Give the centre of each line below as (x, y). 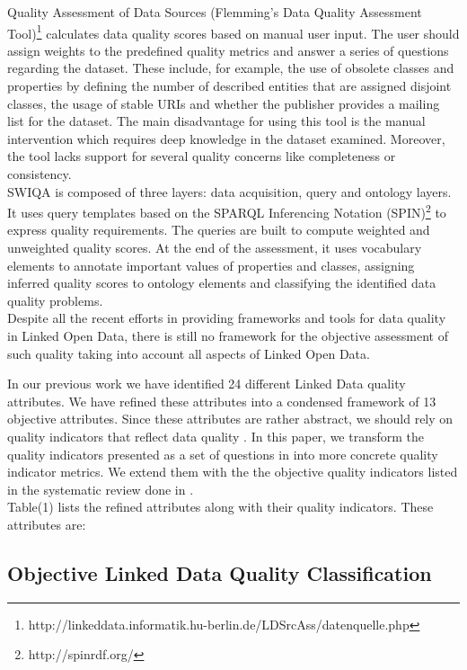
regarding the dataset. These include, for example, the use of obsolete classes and (231, 68)
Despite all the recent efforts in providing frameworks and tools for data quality (227, 318)
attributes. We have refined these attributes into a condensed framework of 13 (222, 401)
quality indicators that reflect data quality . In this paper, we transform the (216, 436)
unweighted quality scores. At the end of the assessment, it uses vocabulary (215, 248)
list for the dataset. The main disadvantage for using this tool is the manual (216, 121)
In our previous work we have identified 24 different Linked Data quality (207, 384)
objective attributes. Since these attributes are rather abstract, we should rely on (230, 419)
